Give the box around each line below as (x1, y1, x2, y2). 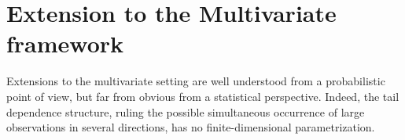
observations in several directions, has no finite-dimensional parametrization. (6, 119, 375, 135)
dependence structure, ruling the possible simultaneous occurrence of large (6, 103, 365, 120)
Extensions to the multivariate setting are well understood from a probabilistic (6, 73, 385, 89)
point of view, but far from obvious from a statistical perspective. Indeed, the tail (6, 88, 399, 104)
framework (6, 27, 124, 59)
